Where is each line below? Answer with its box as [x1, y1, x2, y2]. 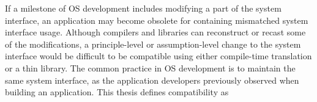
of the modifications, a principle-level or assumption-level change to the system [5, 37, 301, 50]
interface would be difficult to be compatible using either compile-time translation [5, 49, 312, 62]
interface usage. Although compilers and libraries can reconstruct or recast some [5, 26, 306, 38]
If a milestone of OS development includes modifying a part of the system [5, 2, 282, 14]
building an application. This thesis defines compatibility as [5, 86, 229, 98]
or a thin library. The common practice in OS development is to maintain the [5, 61, 296, 74]
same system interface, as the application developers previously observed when [5, 73, 299, 86]
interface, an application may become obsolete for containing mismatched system [5, 13, 308, 26]
